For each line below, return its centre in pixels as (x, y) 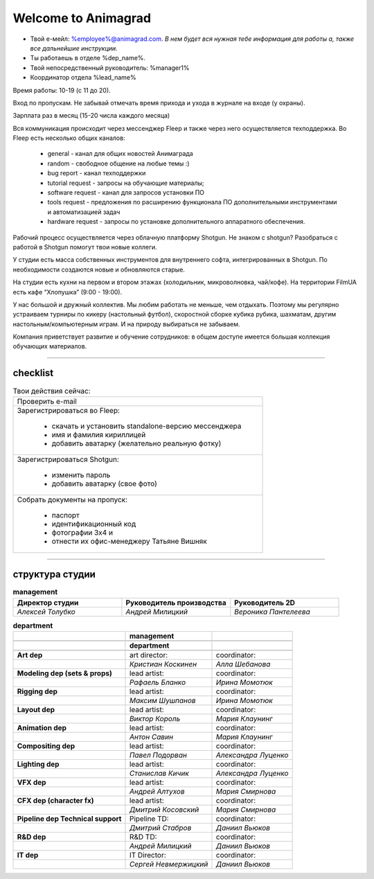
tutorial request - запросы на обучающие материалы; (126, 183)
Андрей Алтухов (157, 792)
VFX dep (32, 783)
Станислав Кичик (159, 774)
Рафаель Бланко (158, 682)
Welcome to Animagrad (82, 18)
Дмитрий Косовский (164, 810)
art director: (149, 655)
